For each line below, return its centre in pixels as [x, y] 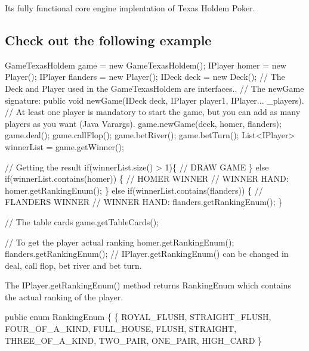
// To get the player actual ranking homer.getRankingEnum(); [120, 242]
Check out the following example [108, 40]
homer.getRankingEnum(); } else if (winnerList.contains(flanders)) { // [134, 190]
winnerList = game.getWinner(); [64, 146]
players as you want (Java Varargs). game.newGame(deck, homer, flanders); [143, 123]
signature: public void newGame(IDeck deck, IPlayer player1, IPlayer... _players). [154, 100]
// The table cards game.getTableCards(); [82, 221]
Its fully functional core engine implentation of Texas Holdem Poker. [130, 8]
